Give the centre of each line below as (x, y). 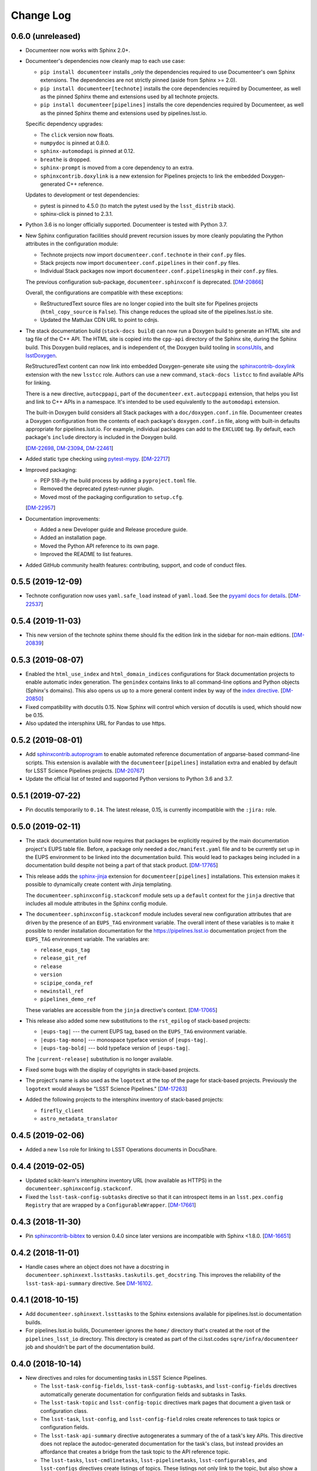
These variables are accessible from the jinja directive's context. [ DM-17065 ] (122, 1010)
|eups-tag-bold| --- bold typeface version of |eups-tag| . (115, 1048)
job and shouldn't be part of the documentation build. (90, 1347)
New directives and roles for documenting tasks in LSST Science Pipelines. (117, 1377)
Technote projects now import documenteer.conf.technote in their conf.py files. (143, 254)
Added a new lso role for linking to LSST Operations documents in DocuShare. (121, 1149)
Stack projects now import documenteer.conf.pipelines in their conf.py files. (140, 263)
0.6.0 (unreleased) (46, 36)
